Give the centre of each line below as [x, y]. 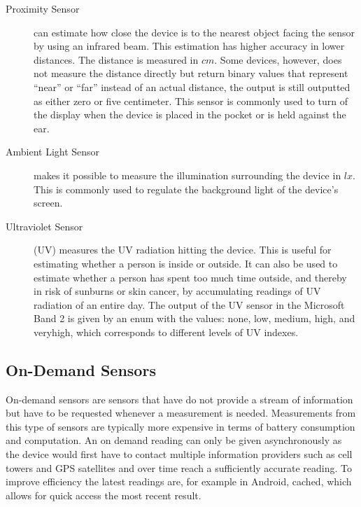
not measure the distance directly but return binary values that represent [191, 73]
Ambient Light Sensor [53, 152]
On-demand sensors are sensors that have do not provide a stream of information [179, 399]
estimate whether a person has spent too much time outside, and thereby [190, 277]
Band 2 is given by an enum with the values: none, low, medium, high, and [194, 318]
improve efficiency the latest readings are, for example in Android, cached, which [179, 481]
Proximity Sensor [43, 8]
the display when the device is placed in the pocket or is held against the [190, 114]
